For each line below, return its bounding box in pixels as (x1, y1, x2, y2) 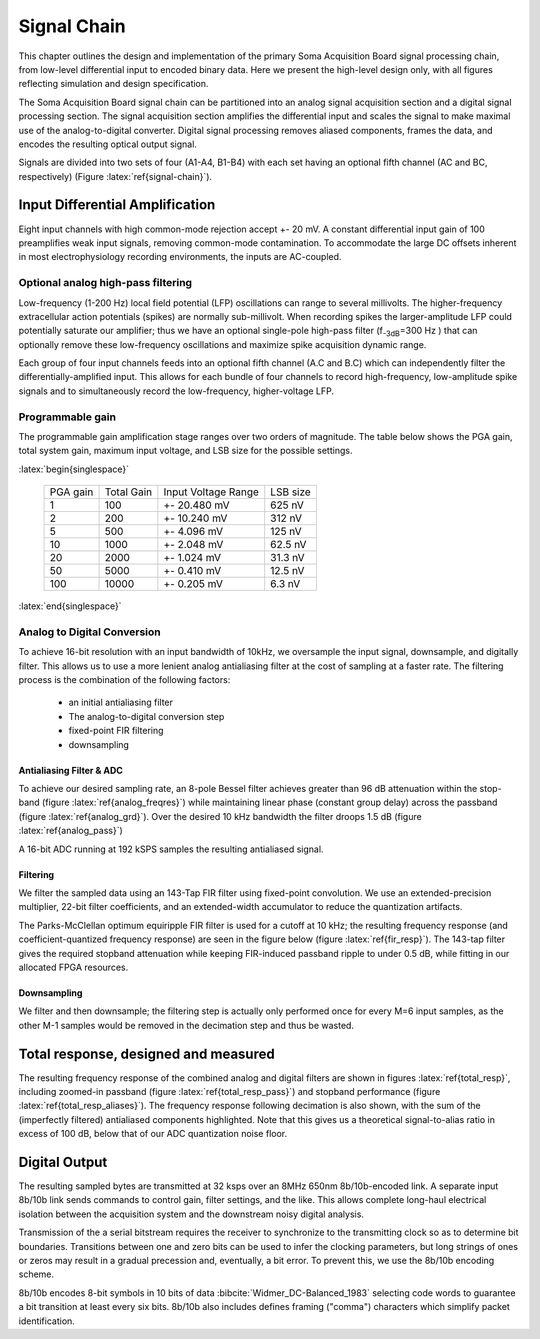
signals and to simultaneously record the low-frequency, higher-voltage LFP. (18, 385, 335, 397)
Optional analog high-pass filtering (18, 276, 193, 290)
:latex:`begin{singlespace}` (18, 463, 130, 475)
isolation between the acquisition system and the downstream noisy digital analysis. (18, 1208, 365, 1220)
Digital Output (18, 1154, 108, 1170)
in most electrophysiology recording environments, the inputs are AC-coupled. (18, 251, 342, 263)
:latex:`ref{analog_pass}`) (18, 825, 124, 837)
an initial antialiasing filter (68, 696, 174, 709)
